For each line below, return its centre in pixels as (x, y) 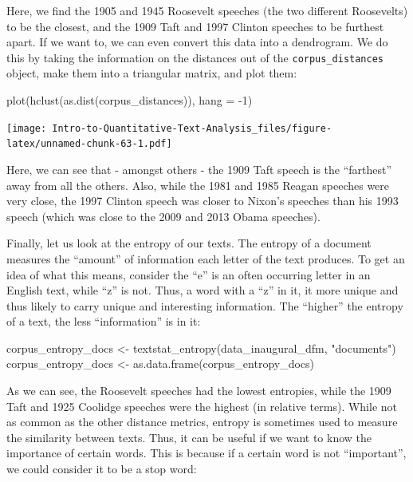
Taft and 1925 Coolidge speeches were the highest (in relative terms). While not (202, 406)
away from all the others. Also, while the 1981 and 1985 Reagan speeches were (198, 185)
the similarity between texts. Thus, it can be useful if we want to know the (189, 437)
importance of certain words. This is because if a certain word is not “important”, (206, 453)
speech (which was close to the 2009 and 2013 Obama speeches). (163, 216)
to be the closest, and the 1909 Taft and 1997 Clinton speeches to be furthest (195, 26)
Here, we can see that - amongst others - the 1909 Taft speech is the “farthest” (199, 169)
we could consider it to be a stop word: (102, 469)
